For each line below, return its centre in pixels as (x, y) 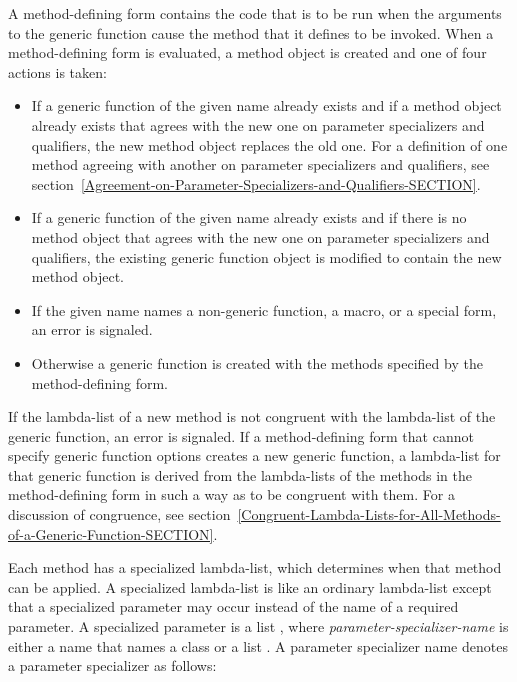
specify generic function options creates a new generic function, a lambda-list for (254, 455)
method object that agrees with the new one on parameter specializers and (260, 236)
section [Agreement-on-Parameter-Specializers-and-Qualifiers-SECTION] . (256, 183)
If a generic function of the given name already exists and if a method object (266, 105)
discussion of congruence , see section (119, 514)
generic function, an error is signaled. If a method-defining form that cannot (241, 435)
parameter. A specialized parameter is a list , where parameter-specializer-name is (258, 626)
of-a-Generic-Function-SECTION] (111, 533)
